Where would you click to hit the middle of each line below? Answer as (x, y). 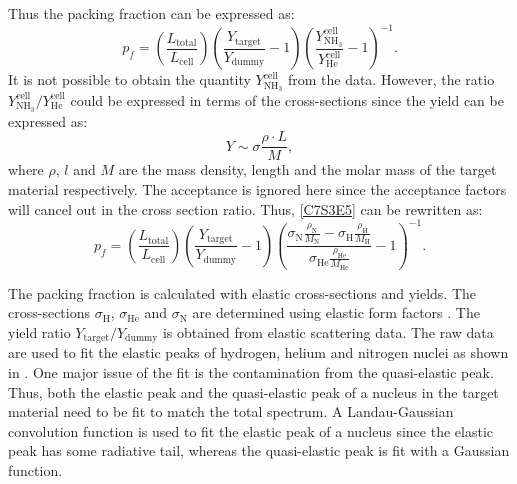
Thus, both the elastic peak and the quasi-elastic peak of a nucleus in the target (253, 391)
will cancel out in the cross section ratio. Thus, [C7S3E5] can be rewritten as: (245, 208)
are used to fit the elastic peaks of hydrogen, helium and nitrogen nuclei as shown (258, 352)
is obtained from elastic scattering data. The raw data (328, 331)
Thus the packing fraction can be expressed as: (151, 13)
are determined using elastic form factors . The (336, 312)
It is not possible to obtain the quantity (129, 79)
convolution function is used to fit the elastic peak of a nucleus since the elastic (250, 430)
